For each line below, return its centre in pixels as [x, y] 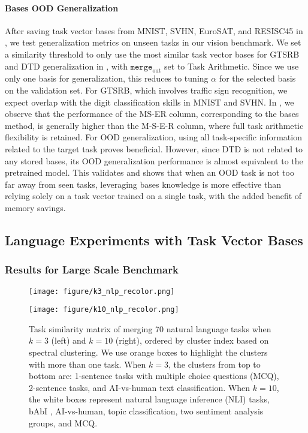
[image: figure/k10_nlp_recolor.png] [104, 310]
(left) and [69, 340]
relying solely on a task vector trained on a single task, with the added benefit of [153, 196]
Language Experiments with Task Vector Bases [154, 240]
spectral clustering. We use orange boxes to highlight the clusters [148, 352]
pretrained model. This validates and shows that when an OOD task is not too [150, 172]
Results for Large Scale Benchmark [92, 270]
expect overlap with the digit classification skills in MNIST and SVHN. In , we [150, 102]
